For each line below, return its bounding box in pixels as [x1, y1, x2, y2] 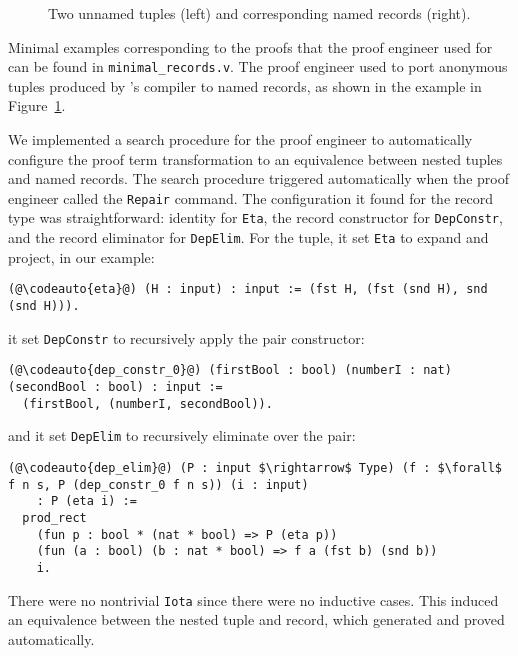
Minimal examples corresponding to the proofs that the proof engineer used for [8, 36, 493, 57]
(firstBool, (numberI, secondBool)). [22, 396, 273, 411]
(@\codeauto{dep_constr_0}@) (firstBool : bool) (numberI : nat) [8, 363, 452, 378]
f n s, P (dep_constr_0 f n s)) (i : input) [8, 477, 309, 492]
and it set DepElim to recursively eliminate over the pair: [8, 425, 356, 446]
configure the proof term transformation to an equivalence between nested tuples [8, 148, 503, 169]
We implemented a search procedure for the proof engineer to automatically [8, 129, 473, 150]
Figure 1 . [8, 95, 66, 116]
